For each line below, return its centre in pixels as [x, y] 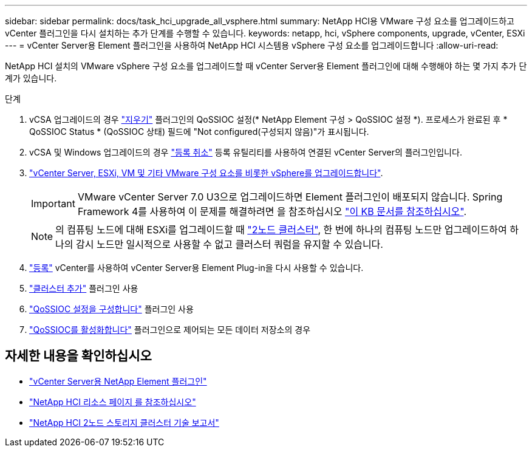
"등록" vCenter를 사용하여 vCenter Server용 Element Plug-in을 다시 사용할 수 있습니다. [196, 268]
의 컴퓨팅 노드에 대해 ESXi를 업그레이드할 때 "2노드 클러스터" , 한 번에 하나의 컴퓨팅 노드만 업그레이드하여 [281, 230]
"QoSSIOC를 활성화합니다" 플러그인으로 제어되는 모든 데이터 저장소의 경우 [170, 330]
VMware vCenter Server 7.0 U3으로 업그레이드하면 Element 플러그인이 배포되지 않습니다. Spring [290, 197]
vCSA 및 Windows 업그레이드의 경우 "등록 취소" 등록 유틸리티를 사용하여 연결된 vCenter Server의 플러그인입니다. [246, 152]
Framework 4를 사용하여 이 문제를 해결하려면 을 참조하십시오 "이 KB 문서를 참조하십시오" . [272, 211]
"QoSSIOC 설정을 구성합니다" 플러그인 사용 [111, 309]
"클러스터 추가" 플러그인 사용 [84, 288]
